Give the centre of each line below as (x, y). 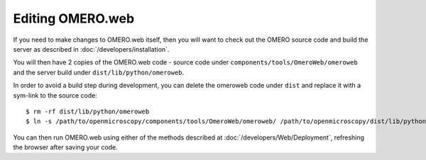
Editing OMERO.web (74, 18)
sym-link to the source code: (55, 95)
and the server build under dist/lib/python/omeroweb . (99, 72)
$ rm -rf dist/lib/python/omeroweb (88, 111)
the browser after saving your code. (66, 147)
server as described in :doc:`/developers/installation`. (91, 49)
